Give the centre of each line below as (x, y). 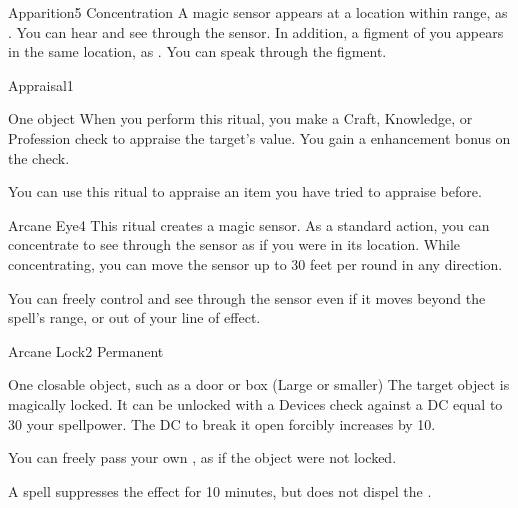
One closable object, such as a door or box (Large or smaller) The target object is (259, 384)
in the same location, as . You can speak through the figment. (197, 51)
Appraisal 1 (41, 84)
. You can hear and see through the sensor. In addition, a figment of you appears (256, 31)
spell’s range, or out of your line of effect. (134, 317)
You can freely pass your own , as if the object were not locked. (202, 457)
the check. (39, 157)
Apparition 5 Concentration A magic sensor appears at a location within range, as (258, 12)
